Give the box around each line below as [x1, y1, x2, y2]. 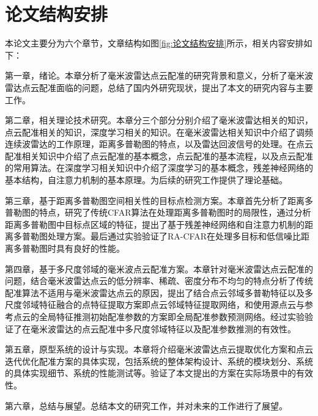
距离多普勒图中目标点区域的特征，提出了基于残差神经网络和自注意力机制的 [5, 217, 305, 230]
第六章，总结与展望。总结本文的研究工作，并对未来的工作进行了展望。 [5, 399, 287, 412]
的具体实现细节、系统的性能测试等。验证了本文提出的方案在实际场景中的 [5, 367, 296, 379]
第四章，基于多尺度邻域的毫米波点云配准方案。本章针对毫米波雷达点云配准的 [5, 262, 313, 275]
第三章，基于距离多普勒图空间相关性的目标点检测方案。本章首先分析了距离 [5, 194, 305, 206]
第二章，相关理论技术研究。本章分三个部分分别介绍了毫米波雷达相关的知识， [5, 114, 313, 126]
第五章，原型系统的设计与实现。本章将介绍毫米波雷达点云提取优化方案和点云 [5, 343, 313, 356]
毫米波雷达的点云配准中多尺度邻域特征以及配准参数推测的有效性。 [30, 322, 296, 335]
